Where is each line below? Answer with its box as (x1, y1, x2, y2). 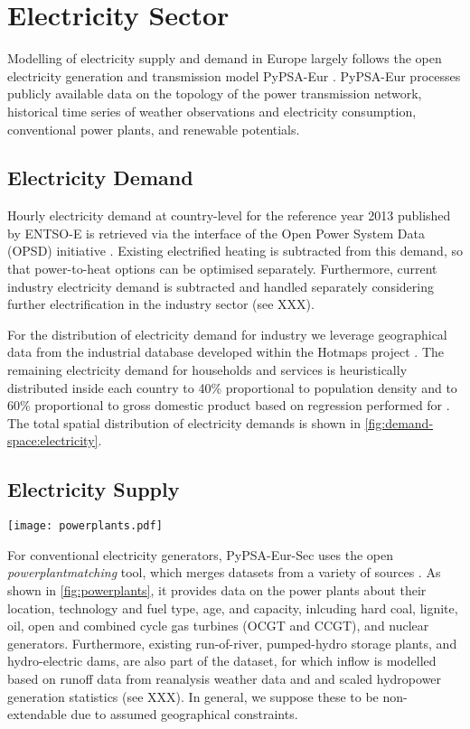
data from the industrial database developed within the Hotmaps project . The (7, 342, 444, 361)
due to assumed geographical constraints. (70, 705, 298, 724)
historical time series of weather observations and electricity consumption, (7, 101, 417, 120)
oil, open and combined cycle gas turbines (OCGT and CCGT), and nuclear (7, 616, 429, 635)
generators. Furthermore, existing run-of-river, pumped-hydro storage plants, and (7, 633, 457, 652)
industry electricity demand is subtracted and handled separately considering (7, 276, 434, 295)
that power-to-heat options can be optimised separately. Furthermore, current (7, 259, 437, 278)
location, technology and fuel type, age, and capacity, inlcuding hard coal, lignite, (7, 598, 458, 617)
